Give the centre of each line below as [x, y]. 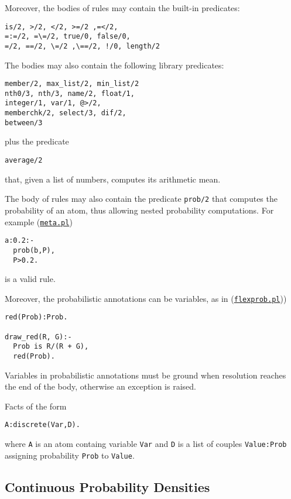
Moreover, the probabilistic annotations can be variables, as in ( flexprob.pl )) [146, 298]
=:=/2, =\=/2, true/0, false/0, [68, 37]
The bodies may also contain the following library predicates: [114, 65]
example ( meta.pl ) [39, 221]
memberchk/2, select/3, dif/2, [66, 113]
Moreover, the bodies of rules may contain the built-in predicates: [122, 8]
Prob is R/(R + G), [51, 347]
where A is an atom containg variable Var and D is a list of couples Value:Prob [146, 444]
